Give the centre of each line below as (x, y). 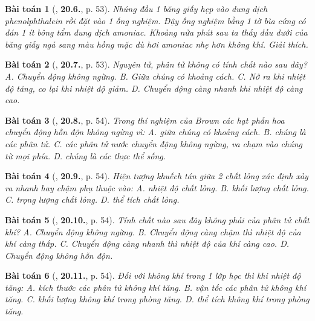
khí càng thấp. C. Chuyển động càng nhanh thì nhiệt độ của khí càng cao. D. (147, 243)
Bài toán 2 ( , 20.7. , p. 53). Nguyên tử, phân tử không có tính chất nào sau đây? (156, 64)
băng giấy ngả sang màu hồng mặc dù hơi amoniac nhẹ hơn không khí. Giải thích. (157, 44)
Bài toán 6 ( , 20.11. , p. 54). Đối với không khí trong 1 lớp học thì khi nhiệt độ (153, 275)
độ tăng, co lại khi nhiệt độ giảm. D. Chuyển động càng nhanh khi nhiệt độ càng (154, 88)
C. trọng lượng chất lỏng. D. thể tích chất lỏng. (92, 199)
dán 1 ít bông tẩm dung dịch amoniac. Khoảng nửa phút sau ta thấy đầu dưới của (156, 32)
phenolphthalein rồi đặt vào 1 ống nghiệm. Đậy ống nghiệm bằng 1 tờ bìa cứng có (155, 20)
